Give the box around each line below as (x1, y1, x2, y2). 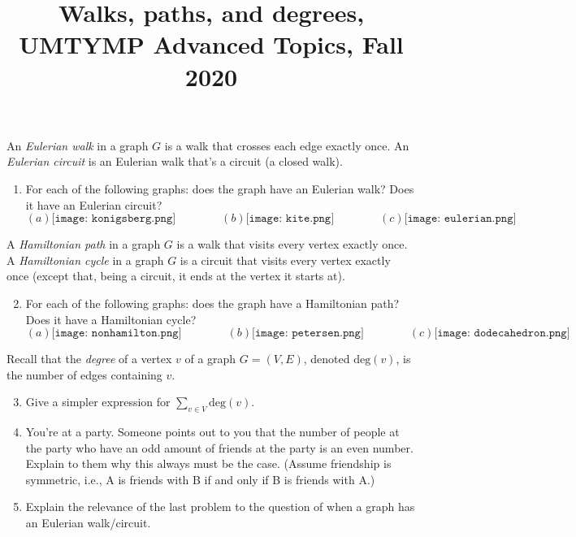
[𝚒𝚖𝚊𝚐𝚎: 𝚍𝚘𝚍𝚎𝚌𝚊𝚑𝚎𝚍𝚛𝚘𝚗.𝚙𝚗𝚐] (434, 327, 570, 340)
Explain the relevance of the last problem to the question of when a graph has (25, 498, 415, 515)
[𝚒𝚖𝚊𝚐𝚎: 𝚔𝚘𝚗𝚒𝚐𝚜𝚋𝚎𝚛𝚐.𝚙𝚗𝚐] (51, 213, 176, 225)
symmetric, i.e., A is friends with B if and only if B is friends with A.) (25, 470, 375, 487)
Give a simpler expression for (25, 393, 171, 410)
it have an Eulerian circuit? (25, 196, 162, 213)
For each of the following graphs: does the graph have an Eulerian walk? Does (25, 180, 414, 197)
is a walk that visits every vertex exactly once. (176, 236, 408, 253)
